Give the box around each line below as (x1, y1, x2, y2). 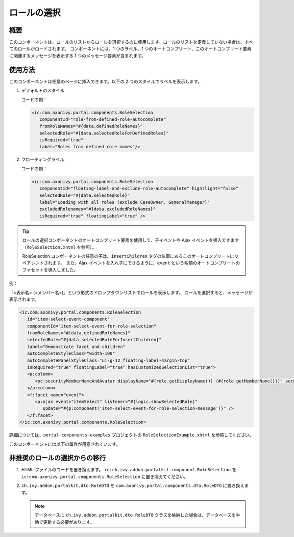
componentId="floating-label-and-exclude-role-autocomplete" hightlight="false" (39, 186, 239, 191)
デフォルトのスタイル (21, 87, 65, 93)
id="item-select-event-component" (27, 317, 110, 322)
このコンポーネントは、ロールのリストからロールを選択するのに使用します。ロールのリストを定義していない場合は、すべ (9, 39, 253, 45)
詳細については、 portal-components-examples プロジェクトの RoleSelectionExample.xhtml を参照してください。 (9, 432, 254, 438)
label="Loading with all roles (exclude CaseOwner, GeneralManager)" (39, 199, 210, 205)
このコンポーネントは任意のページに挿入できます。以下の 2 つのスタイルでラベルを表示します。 (9, 79, 202, 84)
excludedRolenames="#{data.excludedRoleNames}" (39, 206, 156, 212)
